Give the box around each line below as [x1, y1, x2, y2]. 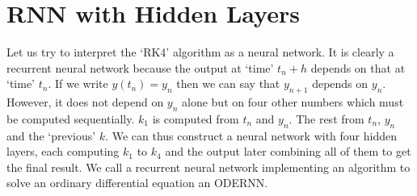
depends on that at [310, 59, 406, 76]
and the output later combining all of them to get [165, 143, 411, 160]
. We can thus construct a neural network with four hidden [105, 127, 397, 144]
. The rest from [289, 110, 364, 127]
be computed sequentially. [6, 110, 135, 127]
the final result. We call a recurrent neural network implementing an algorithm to [6, 158, 411, 175]
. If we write [48, 75, 108, 92]
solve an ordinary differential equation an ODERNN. [6, 174, 268, 191]
